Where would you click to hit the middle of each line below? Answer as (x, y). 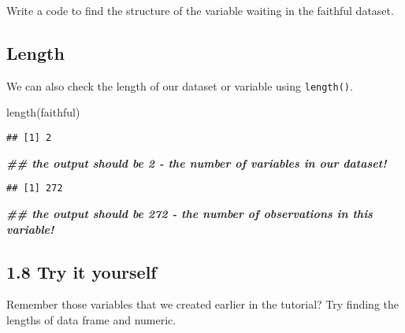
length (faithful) (43, 112)
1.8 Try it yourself (82, 271)
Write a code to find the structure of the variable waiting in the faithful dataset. (200, 10)
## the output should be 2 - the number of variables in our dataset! (197, 163)
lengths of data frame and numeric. (91, 319)
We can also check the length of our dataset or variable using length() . (180, 85)
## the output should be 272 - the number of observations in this (189, 213)
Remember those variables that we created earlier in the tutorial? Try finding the (202, 304)
